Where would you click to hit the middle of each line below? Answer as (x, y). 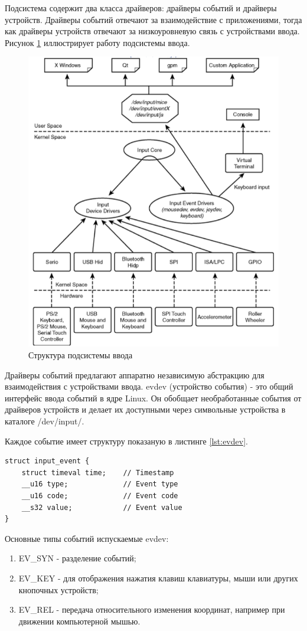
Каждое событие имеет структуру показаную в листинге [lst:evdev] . (126, 441)
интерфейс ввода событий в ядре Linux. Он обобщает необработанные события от (153, 398)
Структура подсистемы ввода (81, 355)
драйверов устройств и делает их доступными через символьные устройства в (145, 409)
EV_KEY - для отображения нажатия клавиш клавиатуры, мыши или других (158, 578)
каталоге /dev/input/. (45, 421)
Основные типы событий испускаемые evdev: (87, 538)
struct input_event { (47, 461)
